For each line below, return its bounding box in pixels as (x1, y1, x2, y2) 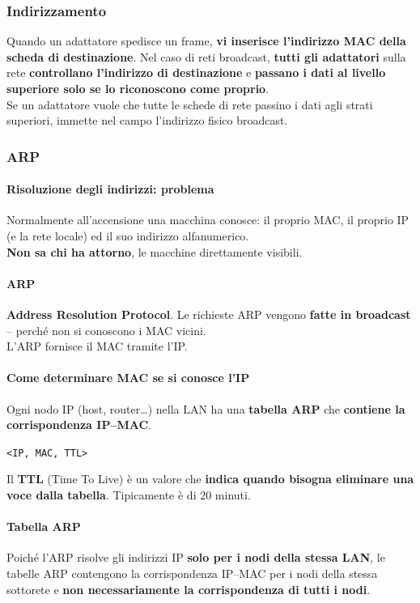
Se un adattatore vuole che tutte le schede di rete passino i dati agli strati (6, 96, 373, 113)
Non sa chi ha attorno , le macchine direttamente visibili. (6, 243, 303, 260)
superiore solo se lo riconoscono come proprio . (6, 80, 269, 96)
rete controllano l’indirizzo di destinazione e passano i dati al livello (6, 64, 386, 81)
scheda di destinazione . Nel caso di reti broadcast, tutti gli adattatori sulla (6, 48, 406, 65)
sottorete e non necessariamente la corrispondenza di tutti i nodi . (6, 580, 371, 597)
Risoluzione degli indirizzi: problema (6, 180, 214, 197)
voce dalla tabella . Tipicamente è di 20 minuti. (6, 486, 251, 503)
